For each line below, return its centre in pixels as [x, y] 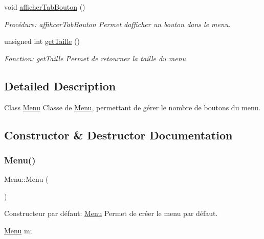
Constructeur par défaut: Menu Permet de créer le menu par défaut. [111, 213]
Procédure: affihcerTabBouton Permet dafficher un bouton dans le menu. [117, 24]
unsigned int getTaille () [42, 41]
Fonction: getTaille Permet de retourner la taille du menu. [96, 58]
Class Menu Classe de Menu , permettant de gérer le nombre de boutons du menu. [133, 107]
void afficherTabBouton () [45, 7]
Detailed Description [60, 86]
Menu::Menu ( [26, 179]
